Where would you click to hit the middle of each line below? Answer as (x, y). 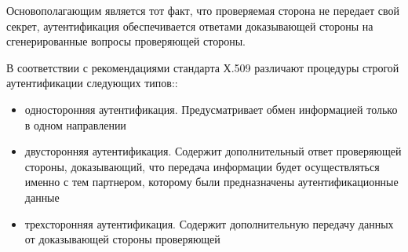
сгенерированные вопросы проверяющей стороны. (126, 41)
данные (42, 197)
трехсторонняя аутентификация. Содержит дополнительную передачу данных (209, 223)
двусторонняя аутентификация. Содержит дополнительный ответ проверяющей (213, 151)
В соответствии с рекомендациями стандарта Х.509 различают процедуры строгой (203, 67)
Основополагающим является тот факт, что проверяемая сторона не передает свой (203, 10)
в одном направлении (75, 124)
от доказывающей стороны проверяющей (122, 239)
